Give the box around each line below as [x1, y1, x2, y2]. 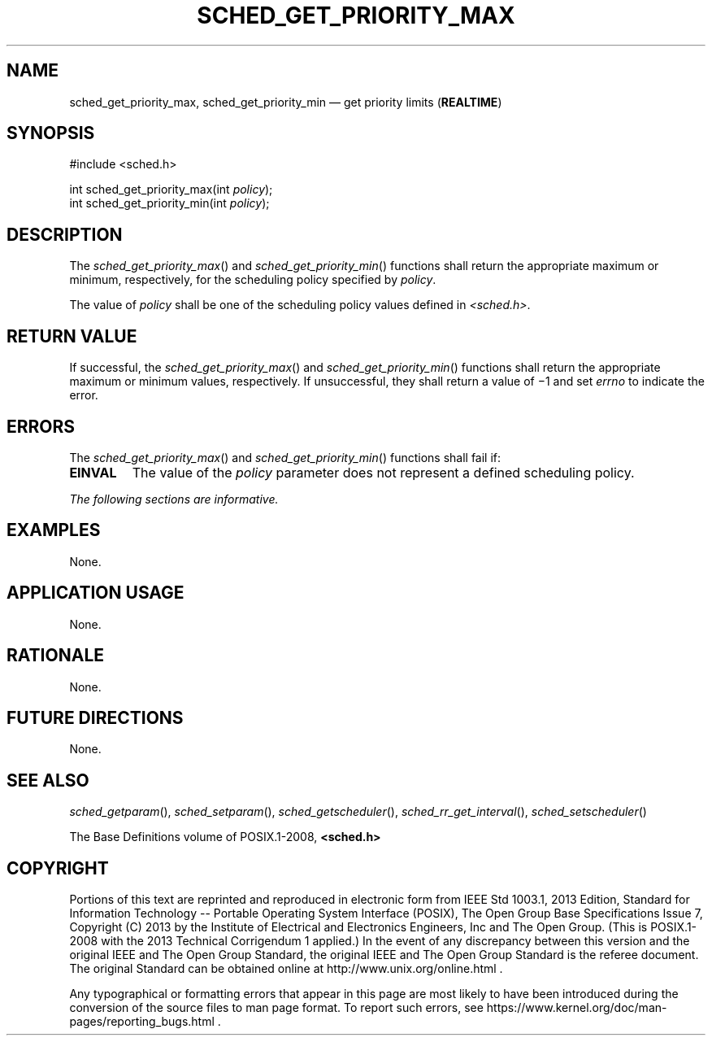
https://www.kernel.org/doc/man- [486, 1001, 667, 1015]
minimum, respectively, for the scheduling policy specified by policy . [69, 272, 436, 287]
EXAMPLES [7, 520, 101, 541]
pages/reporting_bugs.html [69, 1014, 215, 1029]
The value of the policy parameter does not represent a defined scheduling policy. [132, 464, 635, 481]
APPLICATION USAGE [7, 582, 185, 604]
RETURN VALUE [7, 325, 137, 347]
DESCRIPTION [7, 224, 123, 245]
